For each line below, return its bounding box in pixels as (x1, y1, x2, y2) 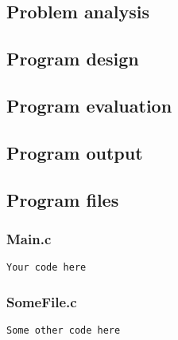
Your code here (6, 262, 87, 274)
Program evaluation (6, 93, 172, 117)
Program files (6, 187, 119, 212)
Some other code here (6, 325, 121, 336)
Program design (6, 46, 139, 71)
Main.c (6, 228, 52, 248)
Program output (6, 140, 143, 164)
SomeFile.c (6, 291, 77, 311)
